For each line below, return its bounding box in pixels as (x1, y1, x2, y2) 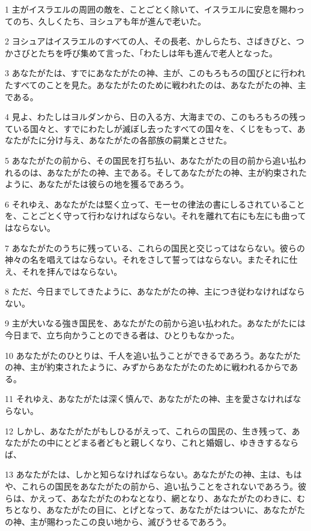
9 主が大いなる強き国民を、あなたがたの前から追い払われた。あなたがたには (5, 317, 306, 329)
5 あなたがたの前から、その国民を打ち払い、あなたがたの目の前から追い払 (5, 154, 298, 166)
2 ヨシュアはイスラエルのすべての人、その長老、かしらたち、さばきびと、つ (5, 35, 304, 47)
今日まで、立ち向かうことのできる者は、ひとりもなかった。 (5, 329, 240, 341)
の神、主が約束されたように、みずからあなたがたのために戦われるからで (5, 361, 290, 373)
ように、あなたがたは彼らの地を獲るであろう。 (5, 178, 189, 190)
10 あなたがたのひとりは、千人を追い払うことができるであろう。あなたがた (5, 349, 301, 361)
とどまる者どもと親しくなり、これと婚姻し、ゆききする (63, 436, 282, 449)
